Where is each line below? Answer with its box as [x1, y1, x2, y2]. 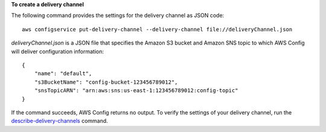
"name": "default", [34, 70, 92, 77]
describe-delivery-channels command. [11, 118, 108, 125]
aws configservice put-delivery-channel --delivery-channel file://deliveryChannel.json [22, 26, 293, 33]
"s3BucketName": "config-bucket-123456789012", [34, 78, 178, 86]
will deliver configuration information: [11, 48, 104, 55]
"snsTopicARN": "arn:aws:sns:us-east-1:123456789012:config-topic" [34, 87, 238, 94]
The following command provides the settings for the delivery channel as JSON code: [11, 12, 225, 19]
